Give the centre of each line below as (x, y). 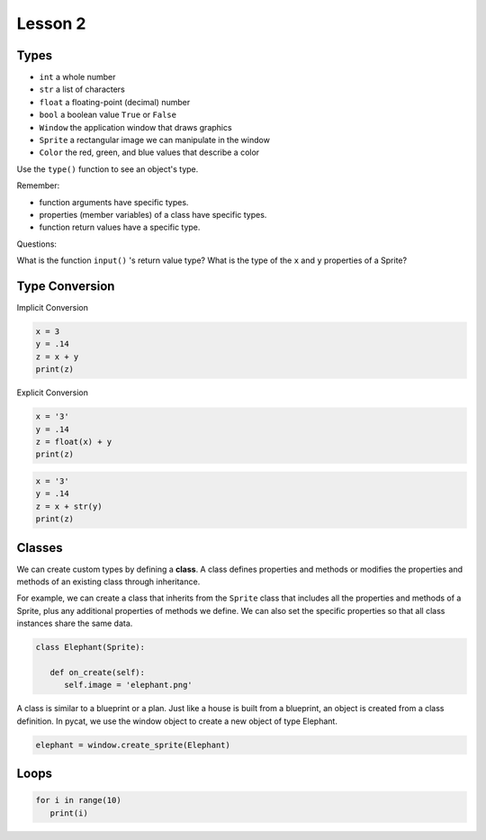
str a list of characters (82, 89)
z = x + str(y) (69, 506)
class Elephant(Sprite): (90, 647)
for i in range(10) (78, 800)
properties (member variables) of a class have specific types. (153, 214)
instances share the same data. (75, 623)
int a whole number (77, 77)
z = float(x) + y (74, 442)
